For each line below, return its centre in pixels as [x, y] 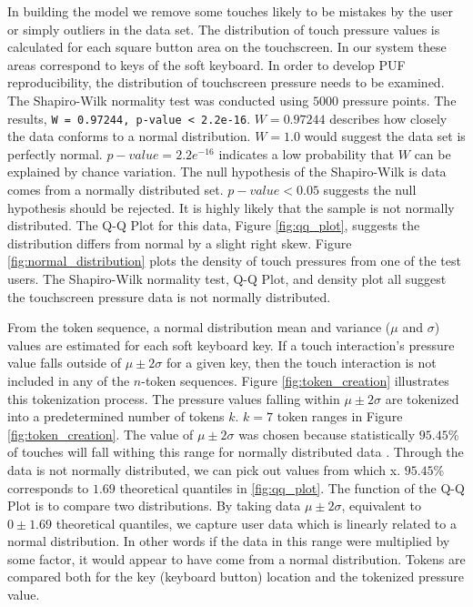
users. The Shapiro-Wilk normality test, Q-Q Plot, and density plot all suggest [227, 278]
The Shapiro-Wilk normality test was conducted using [158, 100]
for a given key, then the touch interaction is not [301, 363]
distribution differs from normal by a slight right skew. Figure [180, 243]
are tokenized [422, 398]
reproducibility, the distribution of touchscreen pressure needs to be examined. [226, 82]
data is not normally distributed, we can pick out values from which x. [204, 469]
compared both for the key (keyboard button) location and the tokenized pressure [236, 577]
